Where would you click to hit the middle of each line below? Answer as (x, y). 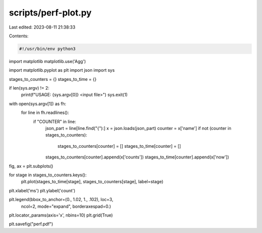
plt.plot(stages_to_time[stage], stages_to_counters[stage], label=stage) (92, 182)
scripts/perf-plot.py (50, 13)
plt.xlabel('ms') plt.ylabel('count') (42, 190)
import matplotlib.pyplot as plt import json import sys (62, 70)
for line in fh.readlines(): (45, 113)
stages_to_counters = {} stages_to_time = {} (53, 79)
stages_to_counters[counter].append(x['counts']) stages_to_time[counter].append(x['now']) (137, 157)
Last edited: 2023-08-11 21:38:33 (42, 27)
